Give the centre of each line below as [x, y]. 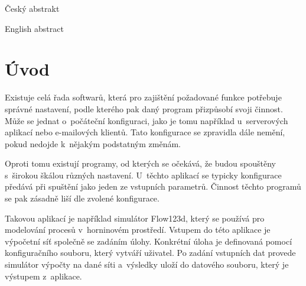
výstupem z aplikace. [43, 276]
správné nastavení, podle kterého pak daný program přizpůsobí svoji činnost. [144, 108]
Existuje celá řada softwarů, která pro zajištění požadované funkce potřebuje [143, 97]
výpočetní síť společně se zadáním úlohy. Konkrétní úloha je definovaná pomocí [149, 241]
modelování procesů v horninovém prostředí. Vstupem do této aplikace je [138, 230]
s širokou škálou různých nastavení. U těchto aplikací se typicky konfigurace [143, 175]
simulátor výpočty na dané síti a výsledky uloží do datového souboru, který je [147, 264]
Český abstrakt [32, 8]
